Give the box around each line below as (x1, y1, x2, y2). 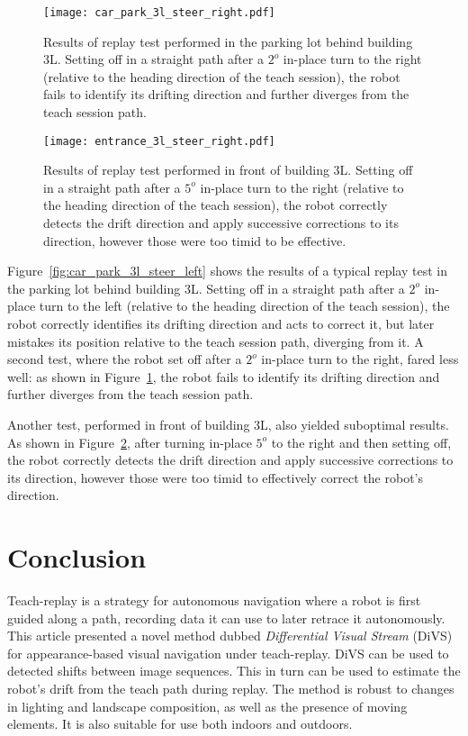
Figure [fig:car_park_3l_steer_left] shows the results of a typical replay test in (7, 261, 447, 280)
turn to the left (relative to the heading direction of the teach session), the (39, 296, 450, 315)
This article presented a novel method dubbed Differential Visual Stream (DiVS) (7, 626, 453, 645)
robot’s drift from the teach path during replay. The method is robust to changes (7, 679, 454, 698)
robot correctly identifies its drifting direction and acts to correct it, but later (7, 314, 435, 333)
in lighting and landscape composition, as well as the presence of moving (7, 696, 408, 715)
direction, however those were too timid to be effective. (43, 231, 346, 250)
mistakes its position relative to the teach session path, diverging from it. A (7, 332, 424, 350)
